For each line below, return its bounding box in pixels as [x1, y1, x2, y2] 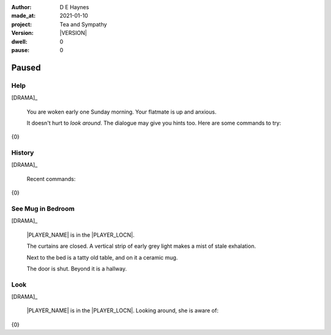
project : [11, 20, 32, 28]
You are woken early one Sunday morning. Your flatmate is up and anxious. [26, 108, 217, 115]
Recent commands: [26, 175, 76, 182]
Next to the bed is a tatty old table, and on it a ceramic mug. [26, 253, 178, 261]
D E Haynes [59, 4, 89, 10]
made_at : [11, 12, 36, 20]
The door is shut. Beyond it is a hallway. [26, 264, 127, 272]
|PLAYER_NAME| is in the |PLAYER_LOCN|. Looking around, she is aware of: [26, 307, 219, 314]
